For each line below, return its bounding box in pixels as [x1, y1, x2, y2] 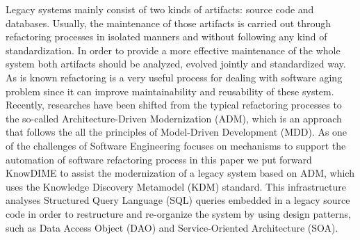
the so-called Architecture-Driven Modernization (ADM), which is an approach [6, 111, 342, 125]
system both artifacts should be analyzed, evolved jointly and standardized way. [6, 56, 346, 71]
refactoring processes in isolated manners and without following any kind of [6, 29, 327, 44]
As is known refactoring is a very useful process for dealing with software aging [6, 70, 343, 84]
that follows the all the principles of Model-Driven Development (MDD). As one [6, 125, 347, 139]
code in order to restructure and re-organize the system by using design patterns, [6, 206, 351, 221]
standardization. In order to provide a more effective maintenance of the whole [6, 42, 341, 57]
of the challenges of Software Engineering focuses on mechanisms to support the [6, 138, 346, 152]
